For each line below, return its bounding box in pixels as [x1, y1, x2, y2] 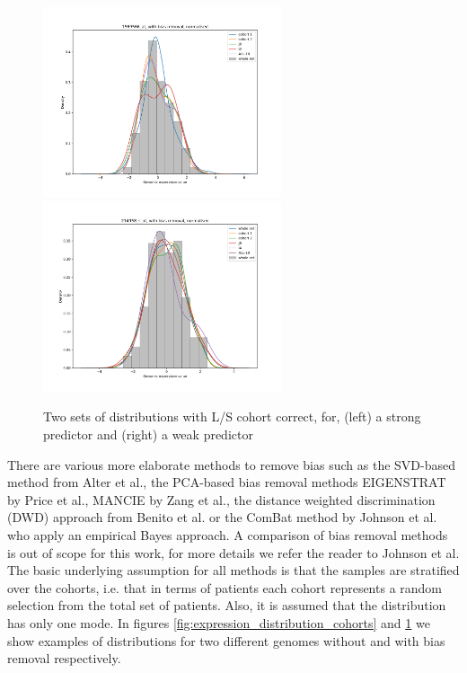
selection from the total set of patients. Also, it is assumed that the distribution [7, 596, 446, 615]
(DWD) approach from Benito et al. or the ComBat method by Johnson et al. [7, 508, 437, 527]
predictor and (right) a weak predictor [43, 424, 253, 443]
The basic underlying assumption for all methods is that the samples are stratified [7, 561, 460, 580]
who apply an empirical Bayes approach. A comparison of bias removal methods [7, 525, 448, 544]
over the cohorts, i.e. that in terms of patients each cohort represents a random [7, 578, 443, 597]
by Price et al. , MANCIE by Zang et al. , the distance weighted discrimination [7, 490, 436, 509]
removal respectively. [7, 649, 121, 668]
